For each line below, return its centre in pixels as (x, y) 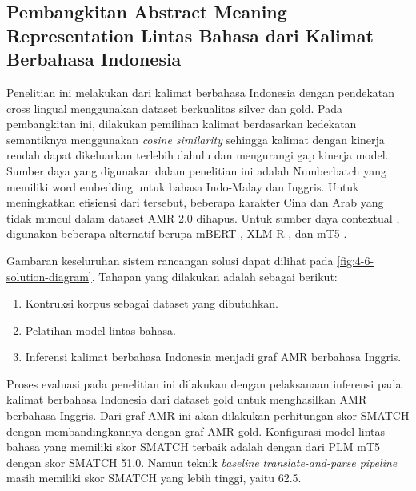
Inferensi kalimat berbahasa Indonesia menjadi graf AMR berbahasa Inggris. (213, 357)
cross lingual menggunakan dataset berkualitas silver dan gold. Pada (174, 108)
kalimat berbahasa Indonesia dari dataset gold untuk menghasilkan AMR (187, 399)
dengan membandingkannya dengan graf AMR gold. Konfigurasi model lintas (196, 431)
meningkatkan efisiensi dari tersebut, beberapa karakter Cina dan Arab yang (195, 202)
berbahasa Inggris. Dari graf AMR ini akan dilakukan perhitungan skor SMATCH (208, 415)
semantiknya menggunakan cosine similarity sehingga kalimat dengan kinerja (196, 139)
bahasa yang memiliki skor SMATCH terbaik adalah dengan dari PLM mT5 (194, 447)
